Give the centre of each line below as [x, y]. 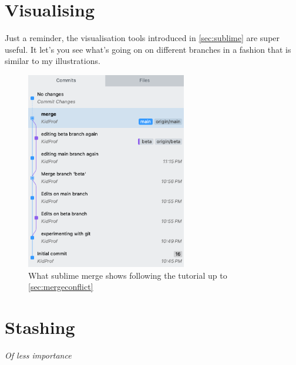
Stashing [40, 327]
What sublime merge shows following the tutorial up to [128, 275]
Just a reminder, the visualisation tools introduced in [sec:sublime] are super [142, 38]
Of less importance [38, 355]
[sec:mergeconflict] [61, 287]
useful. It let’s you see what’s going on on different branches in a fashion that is [148, 49]
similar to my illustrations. [53, 61]
